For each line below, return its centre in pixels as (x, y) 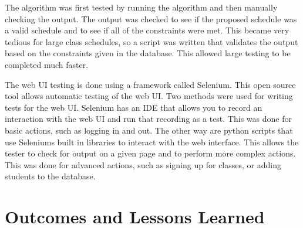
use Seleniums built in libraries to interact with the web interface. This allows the (152, 142)
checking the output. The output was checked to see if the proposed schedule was (151, 18)
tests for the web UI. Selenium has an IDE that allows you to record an (134, 107)
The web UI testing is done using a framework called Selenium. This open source (150, 84)
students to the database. (50, 176)
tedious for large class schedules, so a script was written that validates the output (151, 41)
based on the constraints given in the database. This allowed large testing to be (148, 53)
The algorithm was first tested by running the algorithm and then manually (141, 7)
